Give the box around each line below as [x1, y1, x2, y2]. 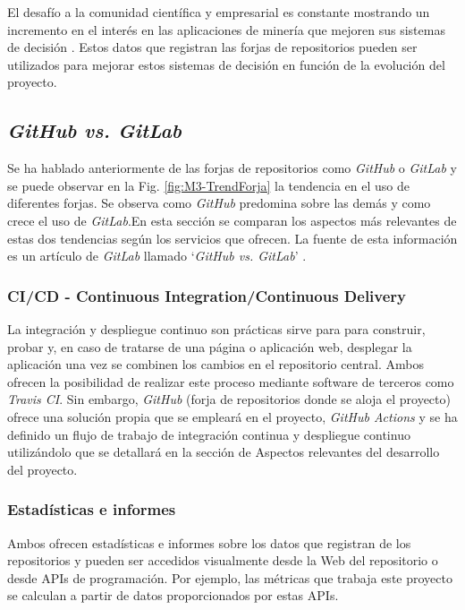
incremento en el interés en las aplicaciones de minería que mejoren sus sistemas [7, 20, 445, 39]
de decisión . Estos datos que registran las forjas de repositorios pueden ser [7, 38, 418, 56]
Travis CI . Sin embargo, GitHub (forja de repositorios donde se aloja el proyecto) [7, 390, 451, 408]
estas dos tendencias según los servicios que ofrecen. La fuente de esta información [7, 228, 458, 247]
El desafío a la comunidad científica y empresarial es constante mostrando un [7, 3, 430, 21]
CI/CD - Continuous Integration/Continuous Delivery [7, 284, 407, 306]
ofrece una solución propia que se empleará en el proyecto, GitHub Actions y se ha [7, 407, 458, 425]
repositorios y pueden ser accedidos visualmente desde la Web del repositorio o [7, 551, 438, 570]
